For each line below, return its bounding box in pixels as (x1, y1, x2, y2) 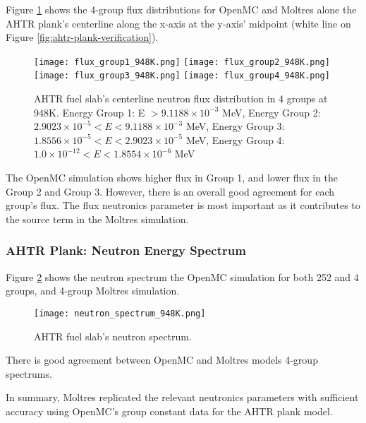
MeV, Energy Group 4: (185, 132, 285, 147)
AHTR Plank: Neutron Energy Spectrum (6, 242, 246, 259)
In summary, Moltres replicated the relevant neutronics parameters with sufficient (6, 390, 359, 405)
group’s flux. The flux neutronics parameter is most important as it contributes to (6, 198, 360, 213)
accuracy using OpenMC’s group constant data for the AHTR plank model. (6, 403, 333, 418)
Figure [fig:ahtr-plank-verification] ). (6, 30, 159, 44)
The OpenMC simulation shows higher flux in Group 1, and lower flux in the (6, 170, 338, 185)
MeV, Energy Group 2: (222, 105, 321, 119)
